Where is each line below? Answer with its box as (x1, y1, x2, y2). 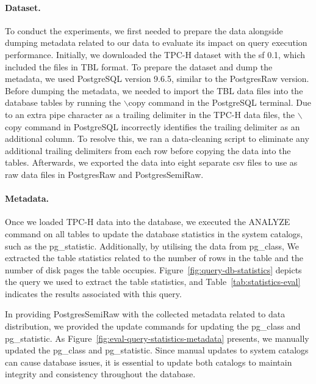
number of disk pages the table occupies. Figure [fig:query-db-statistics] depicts (5, 263, 302, 276)
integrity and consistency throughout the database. (5, 367, 196, 380)
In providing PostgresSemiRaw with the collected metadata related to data (5, 308, 285, 320)
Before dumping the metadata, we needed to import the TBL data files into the (5, 84, 303, 97)
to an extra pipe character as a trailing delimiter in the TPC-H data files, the (5, 108, 295, 120)
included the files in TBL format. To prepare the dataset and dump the (5, 60, 273, 73)
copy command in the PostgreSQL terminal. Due (128, 96, 312, 109)
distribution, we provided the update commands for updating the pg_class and (5, 320, 301, 333)
